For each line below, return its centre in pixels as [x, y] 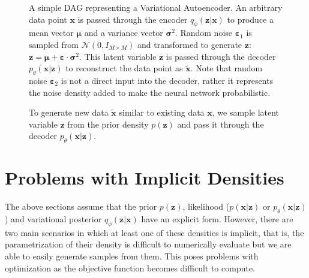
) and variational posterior [53, 219]
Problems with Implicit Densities [145, 178]
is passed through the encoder [133, 19]
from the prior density [108, 124]
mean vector [51, 33]
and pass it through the [220, 124]
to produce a [250, 19]
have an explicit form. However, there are [217, 219]
